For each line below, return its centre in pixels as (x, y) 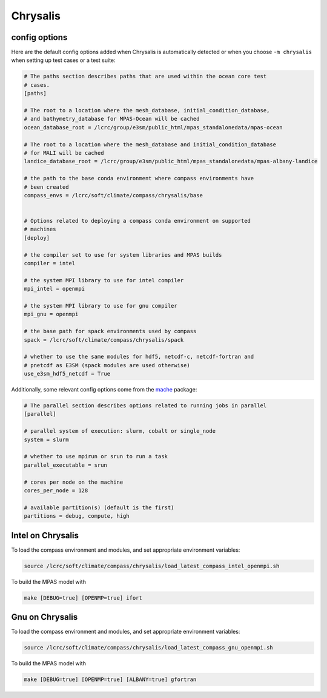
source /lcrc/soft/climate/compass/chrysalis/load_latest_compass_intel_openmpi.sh (152, 566)
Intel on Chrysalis (45, 535)
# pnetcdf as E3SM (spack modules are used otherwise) (107, 365)
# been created (46, 187)
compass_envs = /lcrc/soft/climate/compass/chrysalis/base (113, 195)
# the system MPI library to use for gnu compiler (101, 306)
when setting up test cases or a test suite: (63, 60)
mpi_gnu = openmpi (51, 314)
